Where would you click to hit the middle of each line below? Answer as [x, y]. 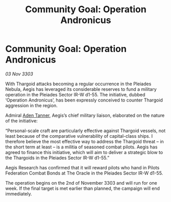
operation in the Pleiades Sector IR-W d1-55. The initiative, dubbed [75, 94]
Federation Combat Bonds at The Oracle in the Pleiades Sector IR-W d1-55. [84, 173]
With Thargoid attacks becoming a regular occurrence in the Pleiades [78, 84]
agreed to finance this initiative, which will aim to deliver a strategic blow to [84, 152]
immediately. [19, 194]
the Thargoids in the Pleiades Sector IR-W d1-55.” [57, 158]
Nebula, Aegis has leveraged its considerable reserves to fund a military [81, 89]
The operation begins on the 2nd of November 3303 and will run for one [81, 183]
